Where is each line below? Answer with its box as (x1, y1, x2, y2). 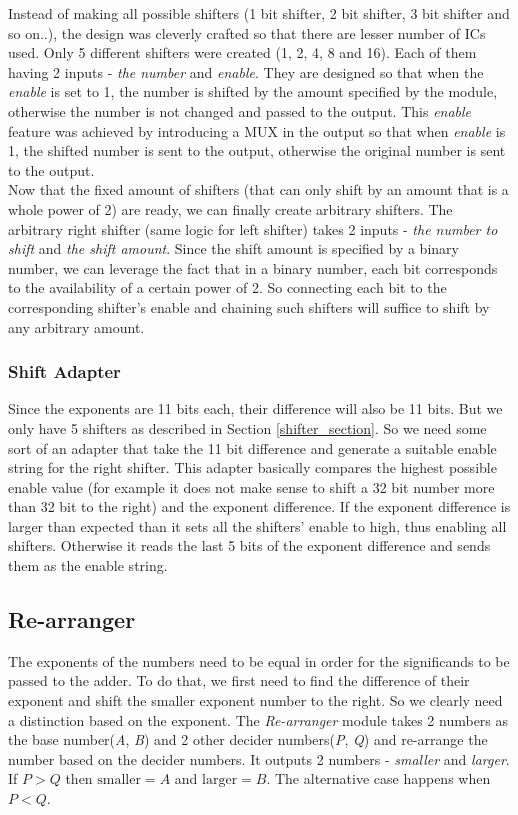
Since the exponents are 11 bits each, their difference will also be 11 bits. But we (8, 398, 503, 419)
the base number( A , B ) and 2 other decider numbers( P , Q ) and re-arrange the (8, 729, 488, 750)
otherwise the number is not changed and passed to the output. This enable (8, 100, 472, 121)
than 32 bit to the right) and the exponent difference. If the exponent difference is (8, 496, 511, 517)
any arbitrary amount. (8, 316, 145, 337)
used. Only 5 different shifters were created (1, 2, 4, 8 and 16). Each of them (8, 42, 477, 63)
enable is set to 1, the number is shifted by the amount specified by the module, (8, 81, 498, 102)
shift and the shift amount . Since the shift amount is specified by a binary (8, 238, 459, 259)
